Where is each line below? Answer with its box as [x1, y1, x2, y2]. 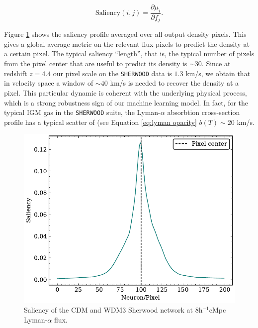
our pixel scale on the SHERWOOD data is [53, 68, 172, 78]
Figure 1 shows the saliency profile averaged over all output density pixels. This [4, 29, 247, 39]
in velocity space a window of [4, 78, 93, 88]
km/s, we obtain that [185, 68, 251, 78]
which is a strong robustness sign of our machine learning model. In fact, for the [4, 97, 249, 108]
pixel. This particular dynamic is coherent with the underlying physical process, [4, 87, 247, 98]
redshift [4, 68, 27, 78]
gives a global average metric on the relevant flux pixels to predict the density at [4, 38, 250, 49]
